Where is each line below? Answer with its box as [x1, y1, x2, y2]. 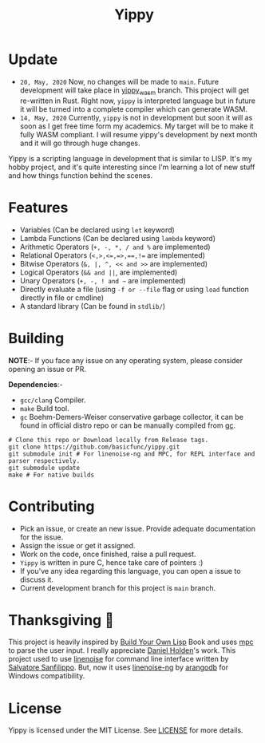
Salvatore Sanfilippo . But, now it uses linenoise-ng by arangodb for [8, 662, 229, 672]
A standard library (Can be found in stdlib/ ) [19, 301, 166, 310]
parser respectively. [8, 456, 81, 464]
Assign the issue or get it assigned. [19, 540, 136, 550]
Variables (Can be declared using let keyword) [19, 225, 176, 235]
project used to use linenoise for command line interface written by [8, 654, 229, 664]
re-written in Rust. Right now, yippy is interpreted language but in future [19, 96, 256, 105]
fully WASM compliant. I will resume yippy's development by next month [19, 129, 258, 139]
